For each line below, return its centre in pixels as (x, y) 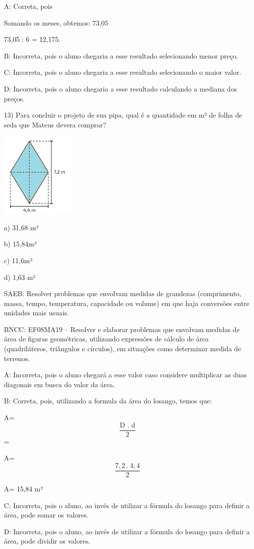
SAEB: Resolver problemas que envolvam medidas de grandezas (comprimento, (123, 293)
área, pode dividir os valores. (47, 541)
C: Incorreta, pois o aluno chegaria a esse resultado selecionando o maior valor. (123, 72)
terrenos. (17, 358)
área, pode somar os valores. (46, 515)
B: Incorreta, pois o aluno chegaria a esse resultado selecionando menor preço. (121, 55)
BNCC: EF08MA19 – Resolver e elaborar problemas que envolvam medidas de (122, 329)
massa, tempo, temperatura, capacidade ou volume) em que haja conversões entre (127, 303)
